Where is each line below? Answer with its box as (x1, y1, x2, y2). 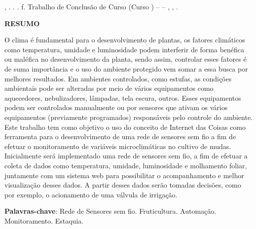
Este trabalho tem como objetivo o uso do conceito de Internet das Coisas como (4, 121, 246, 132)
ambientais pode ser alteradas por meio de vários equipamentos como (4, 83, 214, 93)
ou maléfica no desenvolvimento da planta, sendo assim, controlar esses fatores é (4, 54, 247, 64)
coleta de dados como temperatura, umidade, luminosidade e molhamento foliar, (4, 160, 247, 170)
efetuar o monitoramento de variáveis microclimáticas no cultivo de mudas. (4, 141, 231, 151)
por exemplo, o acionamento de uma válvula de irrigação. (4, 189, 178, 199)
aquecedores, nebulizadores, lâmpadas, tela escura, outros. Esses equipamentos (4, 92, 241, 103)
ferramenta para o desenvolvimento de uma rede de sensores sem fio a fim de (4, 131, 236, 142)
